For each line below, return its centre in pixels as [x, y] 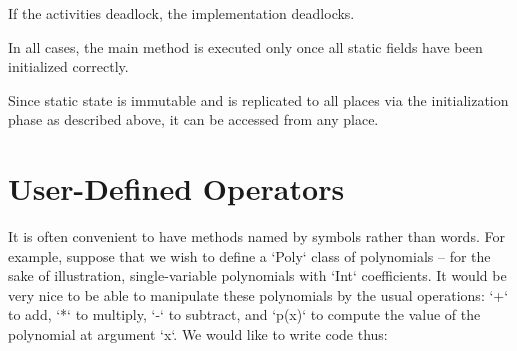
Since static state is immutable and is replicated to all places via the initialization [258, 99]
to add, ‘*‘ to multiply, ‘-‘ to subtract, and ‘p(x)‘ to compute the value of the [244, 314]
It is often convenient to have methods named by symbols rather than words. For [256, 236]
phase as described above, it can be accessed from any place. [193, 119]
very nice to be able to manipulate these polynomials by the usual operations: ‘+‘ [258, 294]
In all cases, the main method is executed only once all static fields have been [245, 46]
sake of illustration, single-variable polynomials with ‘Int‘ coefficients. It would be [257, 275]
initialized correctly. [68, 66]
